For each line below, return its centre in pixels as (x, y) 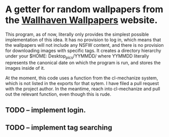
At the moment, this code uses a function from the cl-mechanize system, (82, 78)
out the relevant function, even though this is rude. (58, 94)
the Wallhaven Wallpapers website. (81, 20)
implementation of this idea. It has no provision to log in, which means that (83, 40)
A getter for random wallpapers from (84, 9)
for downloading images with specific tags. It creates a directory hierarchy (83, 50)
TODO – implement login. (46, 110)
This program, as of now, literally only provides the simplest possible (77, 34)
